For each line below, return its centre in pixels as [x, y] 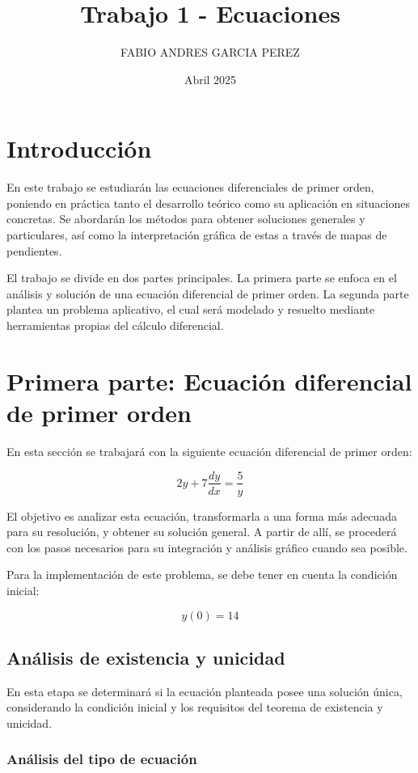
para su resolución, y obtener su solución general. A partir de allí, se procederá [202, 532]
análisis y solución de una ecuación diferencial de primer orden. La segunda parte [208, 293]
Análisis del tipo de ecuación [102, 759]
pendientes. [34, 250]
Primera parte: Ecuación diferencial [209, 380]
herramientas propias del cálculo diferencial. [115, 325]
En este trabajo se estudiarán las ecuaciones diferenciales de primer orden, [190, 187]
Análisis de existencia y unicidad [146, 657]
